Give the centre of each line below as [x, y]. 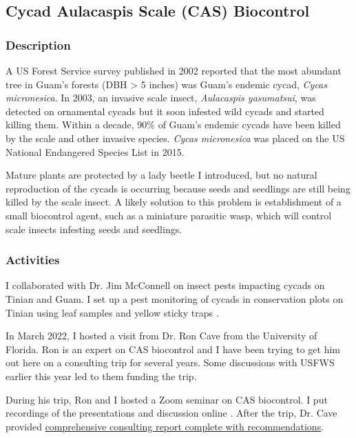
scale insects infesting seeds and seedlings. [94, 229]
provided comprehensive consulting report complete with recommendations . [165, 426]
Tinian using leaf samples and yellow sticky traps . [112, 312]
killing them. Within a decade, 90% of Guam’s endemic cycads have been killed [173, 125]
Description [38, 44]
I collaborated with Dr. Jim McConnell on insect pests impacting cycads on [165, 285]
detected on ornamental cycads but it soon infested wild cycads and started [165, 111]
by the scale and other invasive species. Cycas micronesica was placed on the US [175, 138]
